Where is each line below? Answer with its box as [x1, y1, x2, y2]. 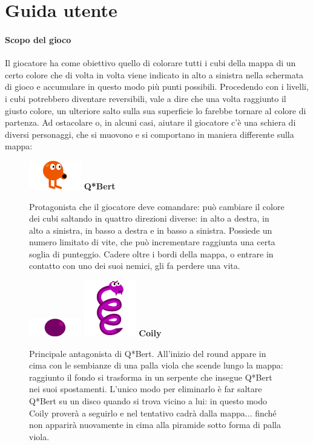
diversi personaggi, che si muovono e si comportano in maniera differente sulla [5, 127, 294, 140]
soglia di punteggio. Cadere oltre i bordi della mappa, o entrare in [29, 247, 274, 260]
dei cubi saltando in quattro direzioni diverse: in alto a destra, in [29, 212, 269, 225]
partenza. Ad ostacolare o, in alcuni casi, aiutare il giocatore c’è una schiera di [5, 116, 296, 129]
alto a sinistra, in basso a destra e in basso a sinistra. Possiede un [29, 223, 272, 236]
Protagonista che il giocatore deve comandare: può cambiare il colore [29, 200, 285, 212]
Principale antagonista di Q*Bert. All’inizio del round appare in [29, 347, 266, 359]
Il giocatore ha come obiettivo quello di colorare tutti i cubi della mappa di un [5, 56, 296, 69]
